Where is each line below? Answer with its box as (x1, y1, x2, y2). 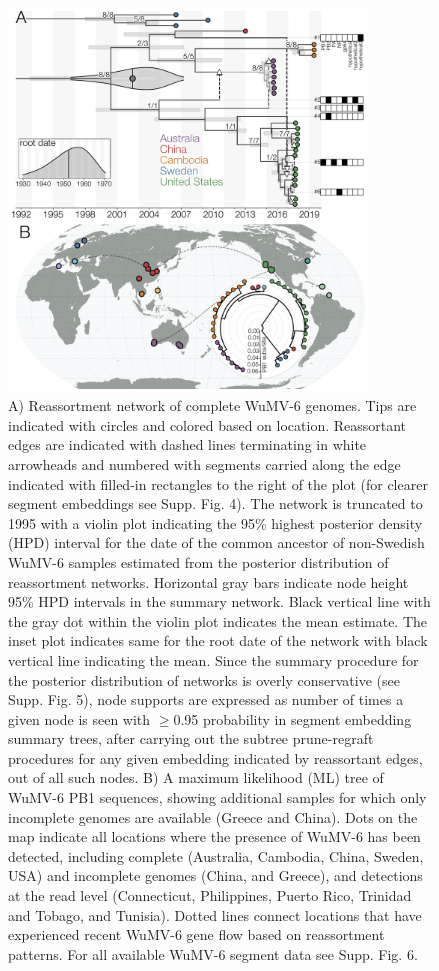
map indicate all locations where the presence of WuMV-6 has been (8, 826, 421, 847)
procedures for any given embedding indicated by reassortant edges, (8, 747, 423, 768)
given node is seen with (8, 708, 151, 729)
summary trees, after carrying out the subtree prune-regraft (8, 728, 374, 749)
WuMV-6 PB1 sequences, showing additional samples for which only (8, 787, 427, 808)
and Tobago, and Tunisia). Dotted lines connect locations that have (8, 904, 422, 925)
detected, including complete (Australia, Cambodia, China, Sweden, (8, 845, 424, 866)
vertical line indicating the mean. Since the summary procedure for (8, 649, 419, 670)
